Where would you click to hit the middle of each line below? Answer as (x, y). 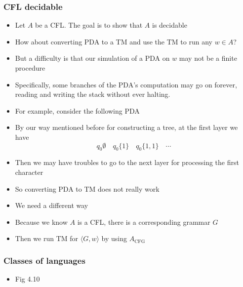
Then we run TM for (47, 238)
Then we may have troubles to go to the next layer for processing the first (127, 162)
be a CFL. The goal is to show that (89, 25)
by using (114, 238)
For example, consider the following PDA (77, 110)
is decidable (169, 25)
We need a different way (52, 205)
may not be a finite (208, 58)
